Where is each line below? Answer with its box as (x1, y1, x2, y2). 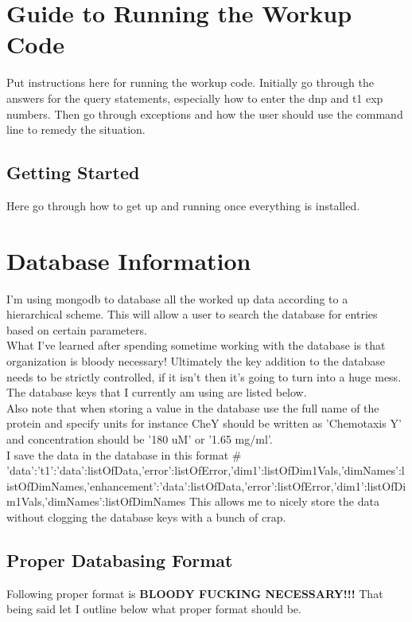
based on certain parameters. (6, 321, 147, 338)
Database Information (6, 244, 251, 276)
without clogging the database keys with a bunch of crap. (6, 508, 286, 525)
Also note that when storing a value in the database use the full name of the (6, 399, 379, 416)
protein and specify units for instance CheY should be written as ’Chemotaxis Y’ (6, 415, 402, 432)
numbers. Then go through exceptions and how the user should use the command (6, 105, 403, 122)
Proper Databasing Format (6, 547, 233, 572)
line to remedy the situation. (6, 121, 146, 138)
